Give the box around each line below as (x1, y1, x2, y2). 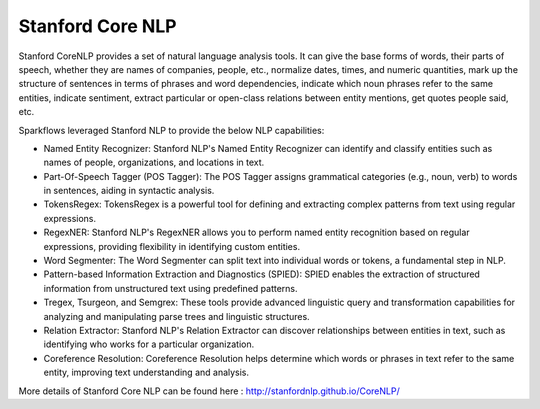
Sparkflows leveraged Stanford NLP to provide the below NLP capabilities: (18, 124, 325, 136)
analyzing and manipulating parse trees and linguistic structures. (43, 310, 310, 322)
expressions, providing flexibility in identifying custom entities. (43, 240, 300, 252)
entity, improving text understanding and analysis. (43, 366, 250, 379)
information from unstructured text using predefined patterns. (43, 282, 299, 294)
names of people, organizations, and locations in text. (43, 156, 265, 169)
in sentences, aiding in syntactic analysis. (43, 185, 215, 197)
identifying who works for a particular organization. (43, 338, 255, 350)
